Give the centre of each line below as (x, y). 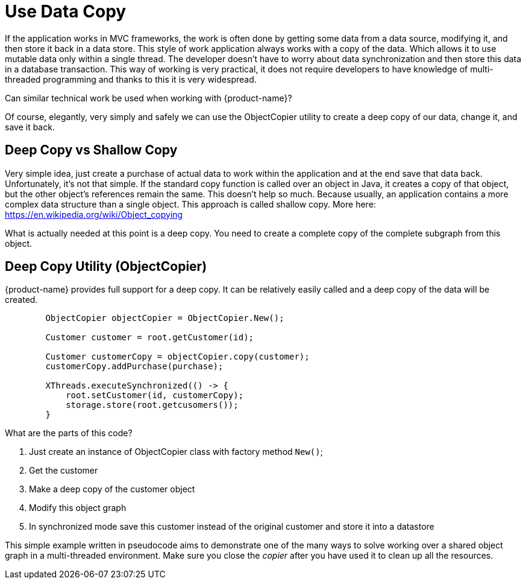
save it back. (30, 127)
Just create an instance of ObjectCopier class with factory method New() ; (176, 452)
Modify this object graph (78, 508)
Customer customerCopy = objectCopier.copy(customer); (177, 357)
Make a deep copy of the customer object (112, 489)
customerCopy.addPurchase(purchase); (134, 367)
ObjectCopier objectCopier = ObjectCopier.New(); (165, 318)
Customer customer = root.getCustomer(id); (150, 338)
